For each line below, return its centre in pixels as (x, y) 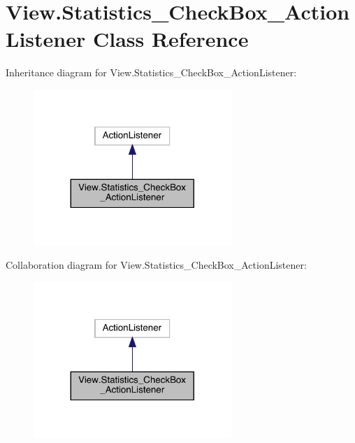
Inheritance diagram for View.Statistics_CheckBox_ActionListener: (151, 72)
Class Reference (171, 39)
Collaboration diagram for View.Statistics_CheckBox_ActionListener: (156, 265)
